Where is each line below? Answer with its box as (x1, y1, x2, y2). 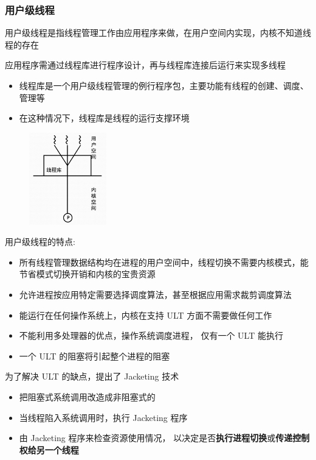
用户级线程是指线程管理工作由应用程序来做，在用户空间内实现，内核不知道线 (5, 26, 311, 39)
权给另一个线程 (19, 443, 79, 456)
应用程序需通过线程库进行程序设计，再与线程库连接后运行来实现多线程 (5, 58, 286, 71)
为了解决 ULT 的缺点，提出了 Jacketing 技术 (5, 370, 179, 383)
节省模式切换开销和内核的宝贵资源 (19, 267, 156, 280)
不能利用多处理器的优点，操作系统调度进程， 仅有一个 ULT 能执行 (19, 329, 283, 342)
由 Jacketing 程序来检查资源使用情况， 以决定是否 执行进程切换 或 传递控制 (19, 431, 310, 444)
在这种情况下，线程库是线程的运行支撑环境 (19, 111, 190, 124)
